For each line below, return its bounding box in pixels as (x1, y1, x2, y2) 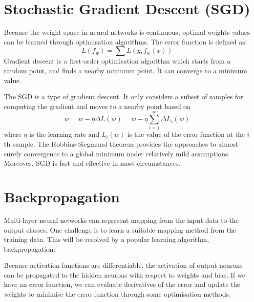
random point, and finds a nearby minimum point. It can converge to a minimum (4, 65, 247, 75)
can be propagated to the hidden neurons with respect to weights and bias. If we (4, 269, 245, 280)
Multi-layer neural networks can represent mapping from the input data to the (4, 215, 239, 225)
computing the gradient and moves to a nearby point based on (4, 101, 191, 111)
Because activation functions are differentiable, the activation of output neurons (4, 260, 243, 270)
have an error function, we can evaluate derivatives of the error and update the (4, 279, 240, 289)
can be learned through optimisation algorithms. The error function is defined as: (4, 36, 247, 46)
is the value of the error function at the (127, 129, 245, 139)
